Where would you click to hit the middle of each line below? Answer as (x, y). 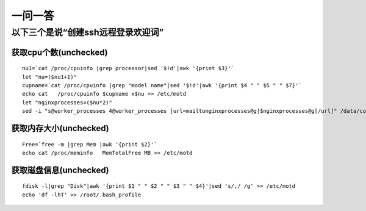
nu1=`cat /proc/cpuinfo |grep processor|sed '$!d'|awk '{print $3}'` (128, 68)
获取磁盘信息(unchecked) (60, 170)
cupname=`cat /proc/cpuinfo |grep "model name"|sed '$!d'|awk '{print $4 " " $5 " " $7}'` (162, 85)
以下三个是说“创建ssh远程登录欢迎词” (88, 32)
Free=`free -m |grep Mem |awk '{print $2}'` (90, 144)
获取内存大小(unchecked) (60, 128)
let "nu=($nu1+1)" (50, 77)
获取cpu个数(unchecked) (59, 52)
